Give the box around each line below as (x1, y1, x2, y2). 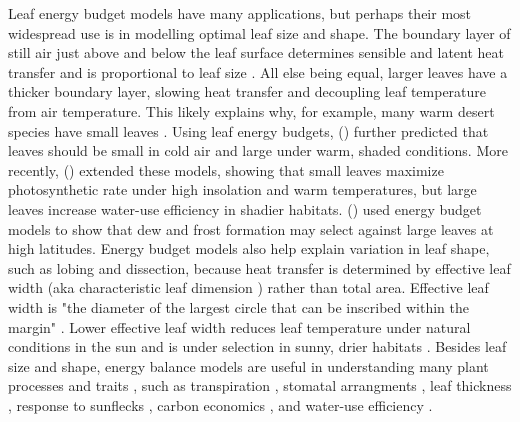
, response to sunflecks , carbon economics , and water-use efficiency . (8, 394, 433, 415)
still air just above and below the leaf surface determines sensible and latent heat (8, 42, 505, 63)
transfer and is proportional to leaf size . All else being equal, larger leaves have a (8, 61, 508, 82)
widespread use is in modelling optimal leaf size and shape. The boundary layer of (8, 22, 511, 43)
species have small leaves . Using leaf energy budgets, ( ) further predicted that (8, 120, 489, 141)
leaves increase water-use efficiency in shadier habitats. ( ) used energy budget (8, 198, 482, 219)
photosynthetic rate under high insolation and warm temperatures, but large (8, 179, 477, 200)
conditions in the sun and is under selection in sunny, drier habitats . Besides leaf (8, 336, 507, 357)
